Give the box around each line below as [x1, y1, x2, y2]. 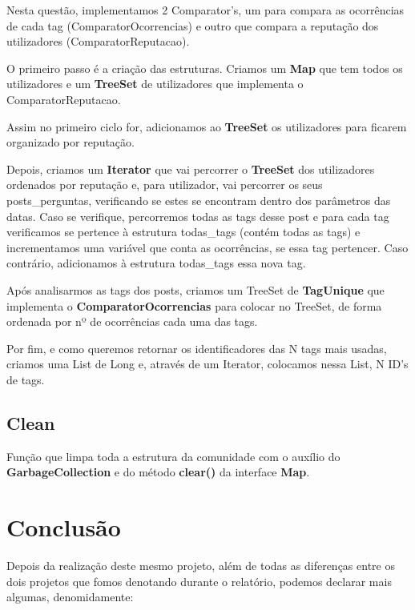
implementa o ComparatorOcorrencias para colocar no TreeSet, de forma [6, 297, 382, 314]
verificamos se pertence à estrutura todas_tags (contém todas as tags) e [6, 223, 361, 240]
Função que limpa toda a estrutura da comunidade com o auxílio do [6, 447, 340, 464]
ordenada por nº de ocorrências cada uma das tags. [6, 313, 258, 330]
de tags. [6, 371, 45, 387]
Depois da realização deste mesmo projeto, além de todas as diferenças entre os [6, 556, 395, 573]
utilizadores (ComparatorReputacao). [6, 33, 190, 50]
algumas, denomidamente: [6, 588, 134, 605]
